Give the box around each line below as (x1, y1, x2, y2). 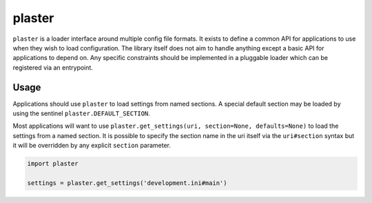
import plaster (27, 159, 79, 168)
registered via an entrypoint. (12, 63, 93, 72)
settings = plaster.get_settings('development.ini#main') (27, 179, 227, 186)
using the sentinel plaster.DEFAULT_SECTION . (12, 109, 151, 117)
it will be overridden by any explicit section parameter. (12, 142, 172, 150)
